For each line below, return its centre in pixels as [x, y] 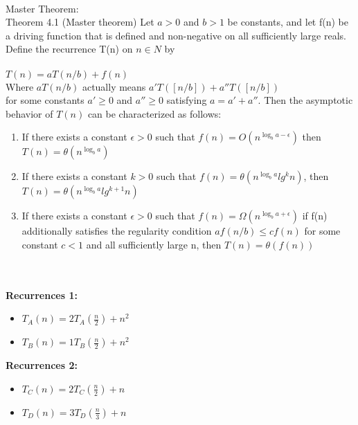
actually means [114, 86]
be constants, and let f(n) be [288, 22]
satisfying [187, 100]
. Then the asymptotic [305, 100]
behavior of [29, 113]
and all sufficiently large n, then [154, 244]
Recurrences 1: [42, 295]
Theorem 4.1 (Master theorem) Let [80, 22]
